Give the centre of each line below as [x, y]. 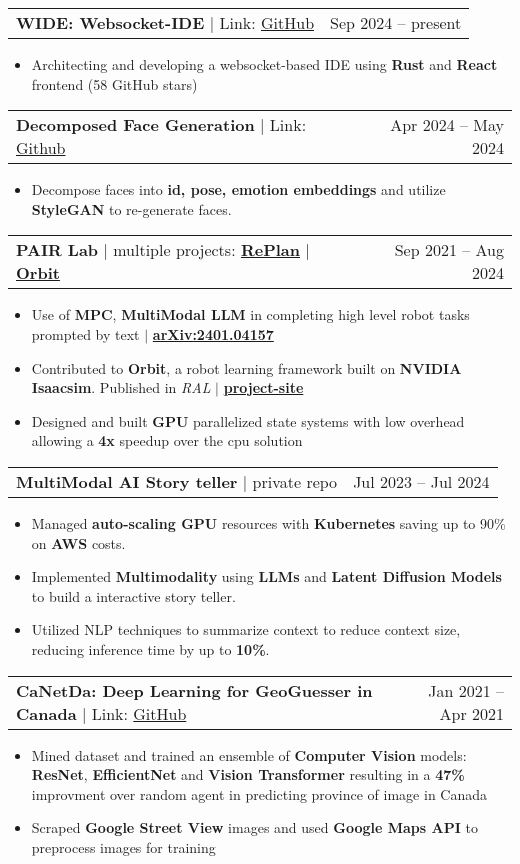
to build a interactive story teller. [133, 595]
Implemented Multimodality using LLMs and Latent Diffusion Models [266, 576]
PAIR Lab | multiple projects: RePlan [158, 250]
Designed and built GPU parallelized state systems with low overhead [248, 420]
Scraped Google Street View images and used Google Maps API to [254, 827]
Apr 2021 [471, 713]
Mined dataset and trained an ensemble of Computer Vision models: [249, 754]
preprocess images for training [123, 846]
